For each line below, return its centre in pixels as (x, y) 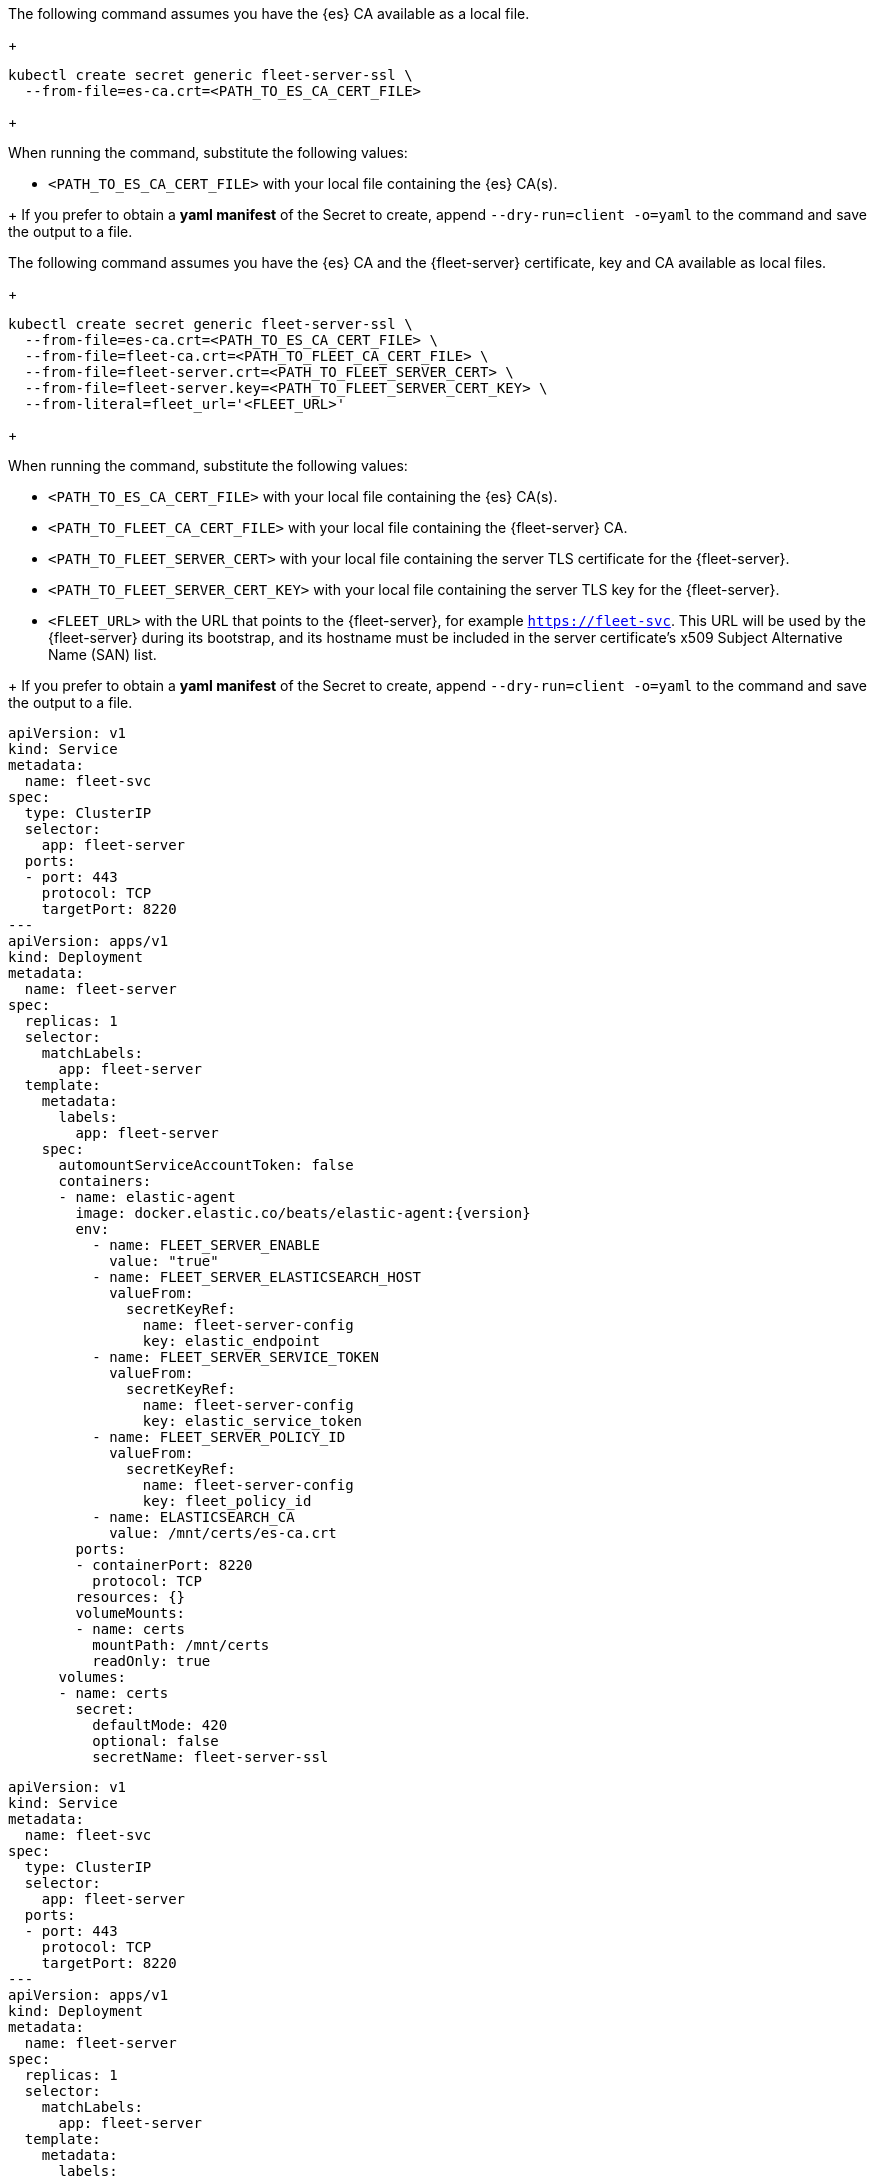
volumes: (92, 1677)
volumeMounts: (130, 1613)
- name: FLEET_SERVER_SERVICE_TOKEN (235, 1357)
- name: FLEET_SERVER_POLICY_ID (219, 1437)
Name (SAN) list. (102, 654)
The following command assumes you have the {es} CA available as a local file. (269, 13)
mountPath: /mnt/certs (181, 1645)
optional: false (155, 1741)
